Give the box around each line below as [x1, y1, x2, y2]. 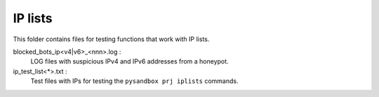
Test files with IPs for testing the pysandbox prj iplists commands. [30, 77, 239, 85]
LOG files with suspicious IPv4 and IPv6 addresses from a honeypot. [30, 57, 229, 66]
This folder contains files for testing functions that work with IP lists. [13, 35, 210, 43]
